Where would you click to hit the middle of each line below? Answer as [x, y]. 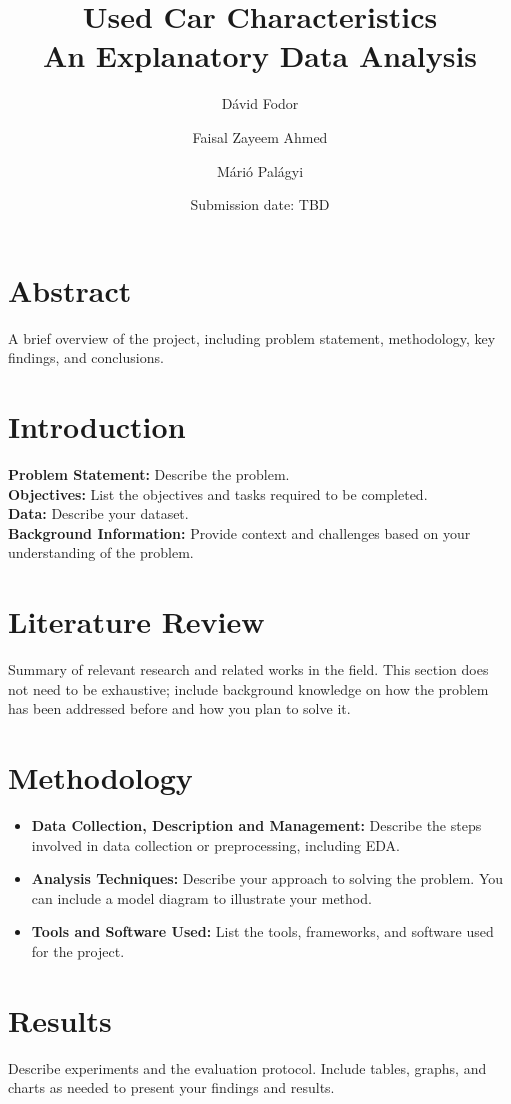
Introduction [97, 426]
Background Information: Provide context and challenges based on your [239, 532]
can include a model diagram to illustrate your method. [201, 897]
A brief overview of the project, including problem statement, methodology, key [252, 337]
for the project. [78, 950]
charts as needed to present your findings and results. [171, 1087]
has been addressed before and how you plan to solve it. [179, 708]
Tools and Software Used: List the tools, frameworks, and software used [262, 931]
